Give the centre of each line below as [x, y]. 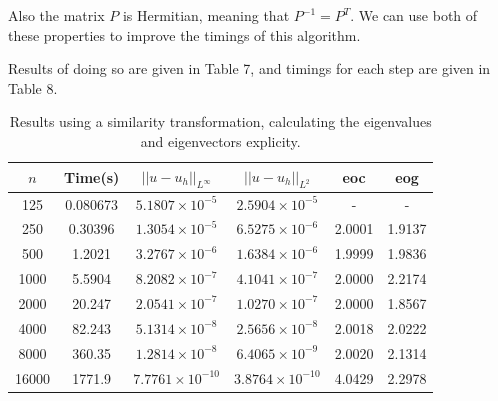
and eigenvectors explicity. [220, 140]
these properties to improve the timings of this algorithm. [184, 34]
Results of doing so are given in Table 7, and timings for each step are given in [249, 68]
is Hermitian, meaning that [206, 15]
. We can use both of [414, 15]
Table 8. [33, 87]
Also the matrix [56, 15]
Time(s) [92, 176]
